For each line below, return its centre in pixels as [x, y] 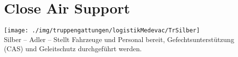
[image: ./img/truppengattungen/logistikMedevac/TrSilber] [102, 31]
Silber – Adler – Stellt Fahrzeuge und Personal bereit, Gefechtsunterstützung [119, 39]
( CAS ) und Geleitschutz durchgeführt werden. [73, 49]
